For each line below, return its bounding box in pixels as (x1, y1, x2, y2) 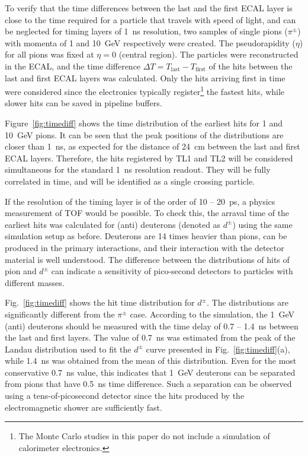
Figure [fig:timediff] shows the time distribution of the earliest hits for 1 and (5, 117, 283, 129)
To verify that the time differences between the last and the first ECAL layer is (5, 2, 293, 14)
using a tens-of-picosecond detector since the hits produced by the (5, 389, 245, 402)
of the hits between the (208, 59, 293, 72)
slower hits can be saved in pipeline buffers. (5, 97, 162, 109)
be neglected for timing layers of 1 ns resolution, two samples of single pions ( (5, 25, 288, 37)
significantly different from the (5, 307, 115, 320)
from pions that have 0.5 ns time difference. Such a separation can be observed (5, 377, 292, 390)
